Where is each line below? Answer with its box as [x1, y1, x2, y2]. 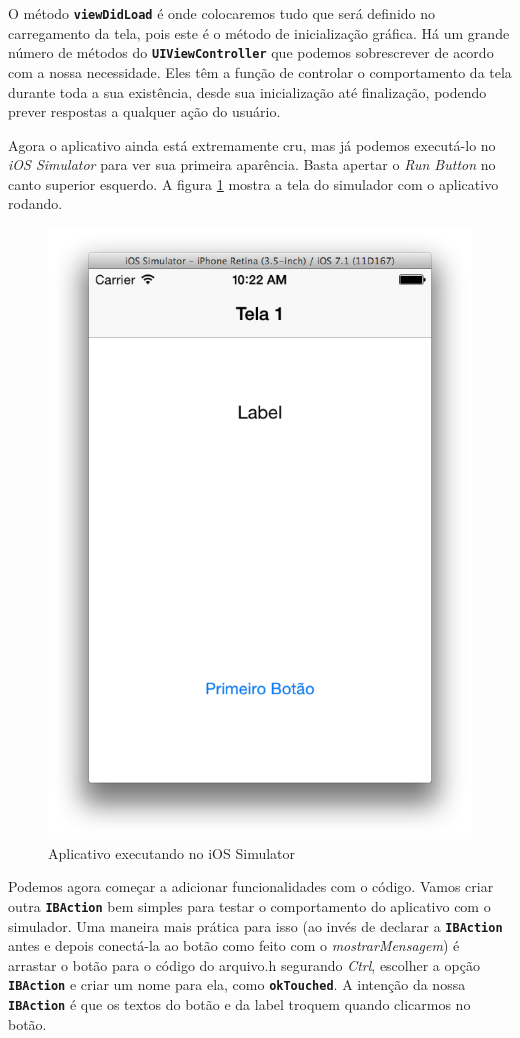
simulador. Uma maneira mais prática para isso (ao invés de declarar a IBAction [8, 915, 503, 936]
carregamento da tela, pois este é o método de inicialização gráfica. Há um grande [8, 22, 510, 43]
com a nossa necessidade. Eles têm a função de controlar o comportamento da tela [8, 61, 512, 82]
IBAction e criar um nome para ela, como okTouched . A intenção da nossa [8, 974, 466, 995]
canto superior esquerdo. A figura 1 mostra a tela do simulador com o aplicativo [8, 173, 499, 194]
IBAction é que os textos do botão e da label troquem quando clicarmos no [8, 994, 471, 1015]
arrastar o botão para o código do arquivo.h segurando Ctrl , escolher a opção [8, 954, 480, 975]
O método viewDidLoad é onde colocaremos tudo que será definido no [8, 3, 436, 23]
